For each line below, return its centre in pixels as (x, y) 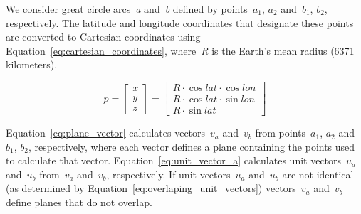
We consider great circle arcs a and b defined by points (127, 9)
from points (281, 133)
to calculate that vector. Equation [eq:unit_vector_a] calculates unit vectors (174, 160)
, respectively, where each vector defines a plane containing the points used (192, 146)
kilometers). (32, 64)
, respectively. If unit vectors (168, 174)
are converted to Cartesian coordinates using (103, 37)
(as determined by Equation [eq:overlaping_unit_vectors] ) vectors (151, 188)
